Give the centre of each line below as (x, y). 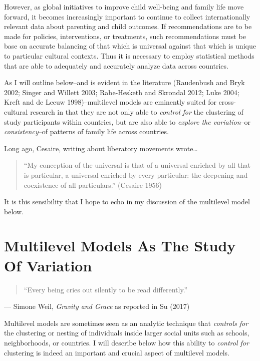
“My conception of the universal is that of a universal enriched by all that (137, 165)
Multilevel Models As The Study (120, 246)
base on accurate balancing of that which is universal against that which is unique (130, 46)
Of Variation (48, 265)
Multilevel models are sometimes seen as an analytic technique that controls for (126, 323)
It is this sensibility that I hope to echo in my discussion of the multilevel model (127, 202)
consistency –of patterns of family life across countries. (86, 131)
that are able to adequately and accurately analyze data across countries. (116, 65)
